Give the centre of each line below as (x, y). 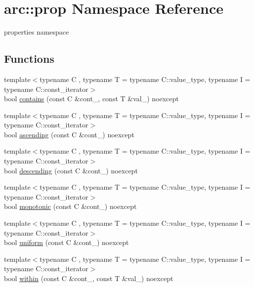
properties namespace (37, 32)
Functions (29, 59)
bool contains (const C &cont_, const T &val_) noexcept (91, 99)
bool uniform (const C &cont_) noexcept (66, 242)
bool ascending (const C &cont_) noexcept (69, 134)
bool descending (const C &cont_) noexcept (71, 170)
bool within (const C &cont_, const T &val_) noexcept (89, 278)
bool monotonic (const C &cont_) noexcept (70, 206)
